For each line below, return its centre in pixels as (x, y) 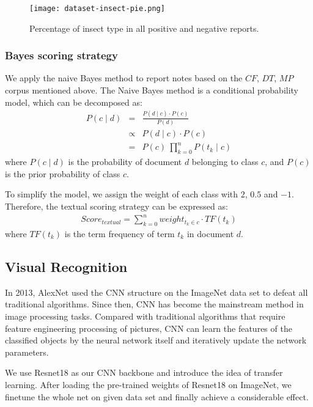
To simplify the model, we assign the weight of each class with (122, 194)
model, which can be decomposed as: (74, 102)
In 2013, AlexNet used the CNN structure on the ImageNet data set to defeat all (156, 292)
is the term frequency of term (120, 233)
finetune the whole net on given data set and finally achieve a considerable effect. (157, 396)
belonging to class (225, 162)
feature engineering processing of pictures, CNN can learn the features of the (149, 328)
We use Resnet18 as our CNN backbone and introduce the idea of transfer (144, 372)
